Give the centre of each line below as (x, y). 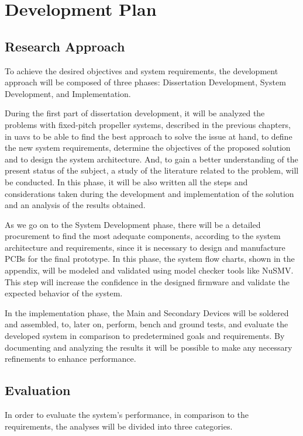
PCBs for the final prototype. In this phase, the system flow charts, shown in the (150, 259)
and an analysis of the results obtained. (75, 205)
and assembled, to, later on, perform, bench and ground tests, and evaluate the (147, 324)
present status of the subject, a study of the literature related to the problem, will (152, 170)
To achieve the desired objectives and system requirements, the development (142, 70)
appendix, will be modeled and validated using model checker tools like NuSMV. (149, 270)
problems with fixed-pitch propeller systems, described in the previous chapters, (148, 124)
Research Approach (65, 46)
